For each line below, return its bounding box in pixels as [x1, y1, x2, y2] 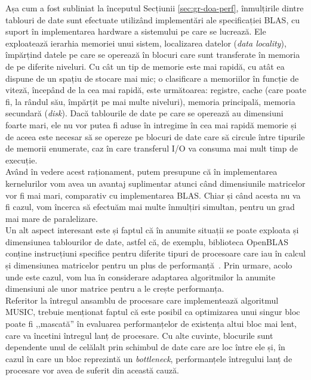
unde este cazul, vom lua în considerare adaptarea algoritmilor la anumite [5, 270, 275, 283]
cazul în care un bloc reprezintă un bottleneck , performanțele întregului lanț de [5, 352, 292, 364]
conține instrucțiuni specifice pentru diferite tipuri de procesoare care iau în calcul [5, 247, 306, 259]
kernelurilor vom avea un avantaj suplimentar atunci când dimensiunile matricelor [5, 177, 306, 189]
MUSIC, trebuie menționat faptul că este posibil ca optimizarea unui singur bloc [5, 305, 300, 318]
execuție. [5, 153, 38, 166]
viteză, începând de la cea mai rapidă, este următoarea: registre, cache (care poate [5, 84, 306, 96]
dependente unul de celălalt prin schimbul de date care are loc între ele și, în [5, 341, 285, 353]
